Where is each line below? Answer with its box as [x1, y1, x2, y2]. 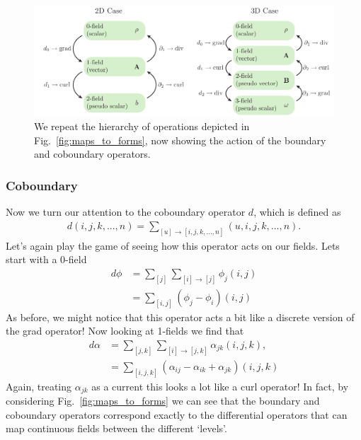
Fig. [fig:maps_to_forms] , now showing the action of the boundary [34, 132, 326, 147]
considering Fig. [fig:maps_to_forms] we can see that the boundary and [6, 393, 320, 408]
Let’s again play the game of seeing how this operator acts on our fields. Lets [6, 238, 340, 253]
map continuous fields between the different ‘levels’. [6, 421, 227, 436]
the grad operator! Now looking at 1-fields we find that [6, 323, 244, 338]
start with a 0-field [6, 252, 87, 267]
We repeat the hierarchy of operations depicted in [34, 119, 250, 134]
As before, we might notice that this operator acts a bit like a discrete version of [6, 309, 355, 324]
